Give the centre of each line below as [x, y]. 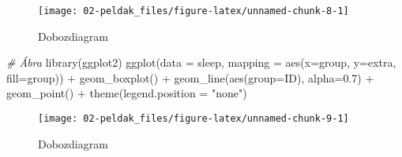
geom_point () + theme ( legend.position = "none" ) [127, 93]
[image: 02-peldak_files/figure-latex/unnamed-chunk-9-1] [193, 119]
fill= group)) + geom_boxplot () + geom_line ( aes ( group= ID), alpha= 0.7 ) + [190, 77]
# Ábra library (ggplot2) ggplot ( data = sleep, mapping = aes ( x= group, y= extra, [201, 62]
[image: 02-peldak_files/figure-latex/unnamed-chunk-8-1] [193, 11]
